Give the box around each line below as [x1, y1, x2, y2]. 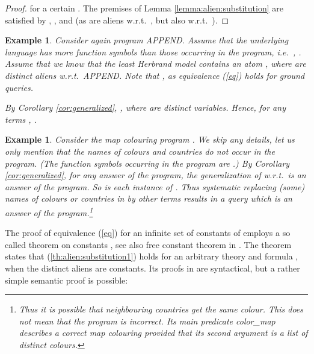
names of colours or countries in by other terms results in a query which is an [5, 192, 292, 205]
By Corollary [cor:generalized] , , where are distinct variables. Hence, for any [5, 101, 286, 114]
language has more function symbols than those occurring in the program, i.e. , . [5, 45, 301, 58]
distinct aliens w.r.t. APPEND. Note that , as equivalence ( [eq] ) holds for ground [5, 69, 305, 81]
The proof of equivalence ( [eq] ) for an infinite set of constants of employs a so [5, 226, 291, 239]
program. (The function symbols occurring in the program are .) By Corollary [5, 157, 290, 169]
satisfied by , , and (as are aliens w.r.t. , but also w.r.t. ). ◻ [5, 13, 229, 26]
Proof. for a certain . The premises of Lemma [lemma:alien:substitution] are [5, 2, 283, 14]
